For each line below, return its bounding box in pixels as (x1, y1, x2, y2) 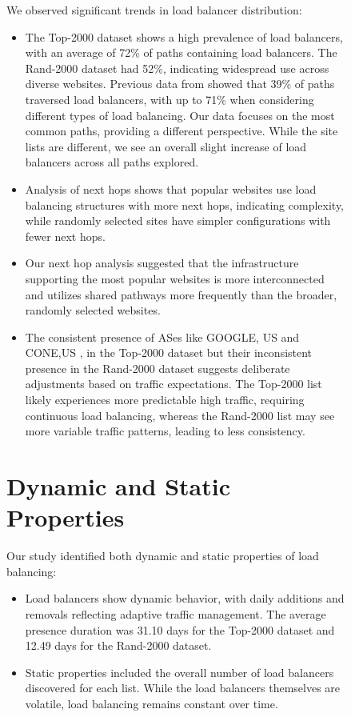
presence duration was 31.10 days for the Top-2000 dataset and (25, 621, 335, 638)
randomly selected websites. (25, 302, 161, 318)
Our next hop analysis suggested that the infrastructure (25, 254, 299, 271)
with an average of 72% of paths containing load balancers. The (25, 44, 337, 61)
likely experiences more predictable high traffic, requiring (25, 391, 305, 408)
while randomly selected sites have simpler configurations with (25, 212, 331, 229)
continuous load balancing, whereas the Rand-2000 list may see (25, 407, 335, 423)
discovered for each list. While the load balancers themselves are (25, 679, 341, 696)
